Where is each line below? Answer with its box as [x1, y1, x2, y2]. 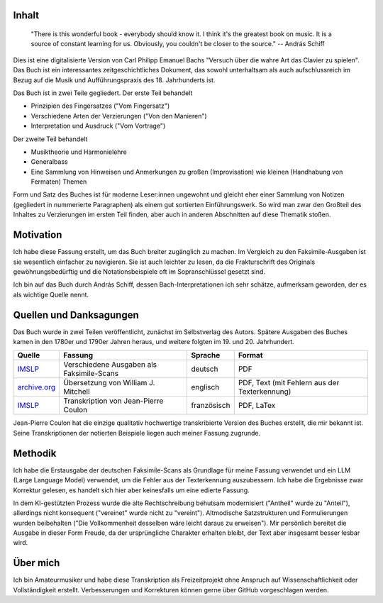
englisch [191, 382, 220, 392]
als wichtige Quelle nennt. [13, 290, 89, 299]
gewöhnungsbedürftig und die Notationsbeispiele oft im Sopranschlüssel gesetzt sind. [13, 267, 266, 276]
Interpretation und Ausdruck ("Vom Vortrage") [30, 121, 166, 131]
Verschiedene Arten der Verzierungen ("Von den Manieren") [30, 111, 207, 120]
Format [238, 350, 263, 360]
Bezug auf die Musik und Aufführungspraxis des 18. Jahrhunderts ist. [13, 75, 216, 84]
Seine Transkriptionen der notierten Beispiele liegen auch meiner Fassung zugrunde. [13, 428, 261, 437]
